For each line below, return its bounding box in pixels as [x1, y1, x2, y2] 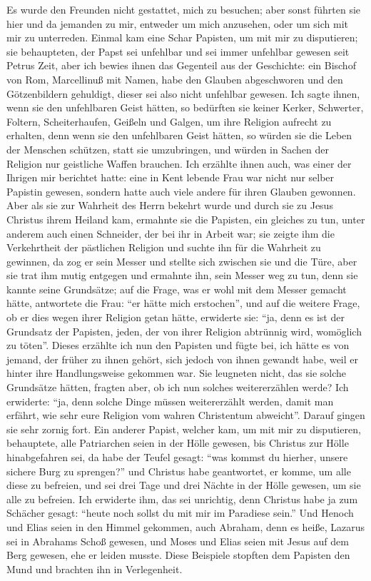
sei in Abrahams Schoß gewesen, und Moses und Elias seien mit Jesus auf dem [6, 533, 349, 548]
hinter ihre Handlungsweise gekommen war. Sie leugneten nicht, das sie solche [6, 365, 347, 380]
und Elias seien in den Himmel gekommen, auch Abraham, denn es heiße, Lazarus [6, 519, 365, 534]
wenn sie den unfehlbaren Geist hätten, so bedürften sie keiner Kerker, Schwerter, [6, 100, 364, 115]
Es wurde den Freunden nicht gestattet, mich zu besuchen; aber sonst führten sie [6, 2, 361, 16]
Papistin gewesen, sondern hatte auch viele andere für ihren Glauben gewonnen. [6, 183, 356, 198]
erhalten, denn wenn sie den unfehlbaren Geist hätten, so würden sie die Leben [6, 128, 352, 143]
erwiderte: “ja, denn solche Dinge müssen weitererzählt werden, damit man [6, 393, 334, 408]
